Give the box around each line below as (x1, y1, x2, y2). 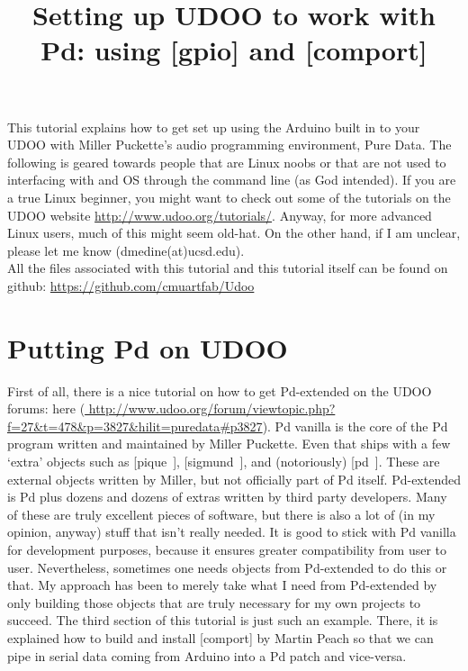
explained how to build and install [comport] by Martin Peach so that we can (7, 628, 434, 647)
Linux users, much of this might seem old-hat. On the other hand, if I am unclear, (7, 223, 461, 242)
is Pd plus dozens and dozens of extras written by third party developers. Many (7, 487, 447, 506)
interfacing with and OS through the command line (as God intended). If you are (7, 170, 456, 189)
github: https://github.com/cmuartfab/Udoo (7, 276, 255, 295)
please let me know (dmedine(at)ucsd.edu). (7, 240, 245, 259)
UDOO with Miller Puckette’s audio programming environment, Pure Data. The (7, 135, 452, 154)
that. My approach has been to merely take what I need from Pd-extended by (7, 576, 437, 594)
